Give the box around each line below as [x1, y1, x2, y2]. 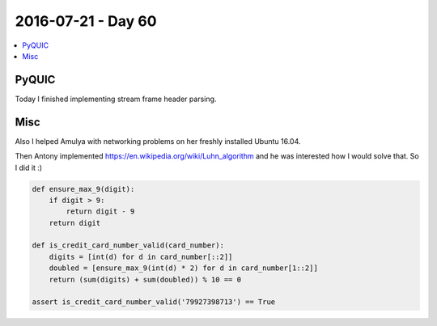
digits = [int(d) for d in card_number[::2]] [49, 252, 233, 261]
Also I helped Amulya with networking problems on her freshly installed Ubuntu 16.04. [15, 136, 301, 146]
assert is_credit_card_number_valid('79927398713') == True [32, 298, 276, 307]
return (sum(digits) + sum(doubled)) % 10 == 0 [49, 275, 242, 284]
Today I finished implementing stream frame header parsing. [15, 94, 217, 104]
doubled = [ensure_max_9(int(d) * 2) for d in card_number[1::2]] [49, 264, 319, 273]
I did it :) [15, 163, 43, 172]
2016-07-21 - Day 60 [15, 12, 157, 30]
